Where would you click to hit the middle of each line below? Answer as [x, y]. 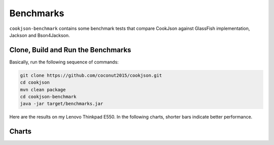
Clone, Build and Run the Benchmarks [70, 50]
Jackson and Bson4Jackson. [40, 35]
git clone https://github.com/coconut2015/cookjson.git [91, 75]
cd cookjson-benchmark [48, 97]
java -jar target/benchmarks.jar [62, 104]
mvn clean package [43, 89]
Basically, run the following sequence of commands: [64, 62]
